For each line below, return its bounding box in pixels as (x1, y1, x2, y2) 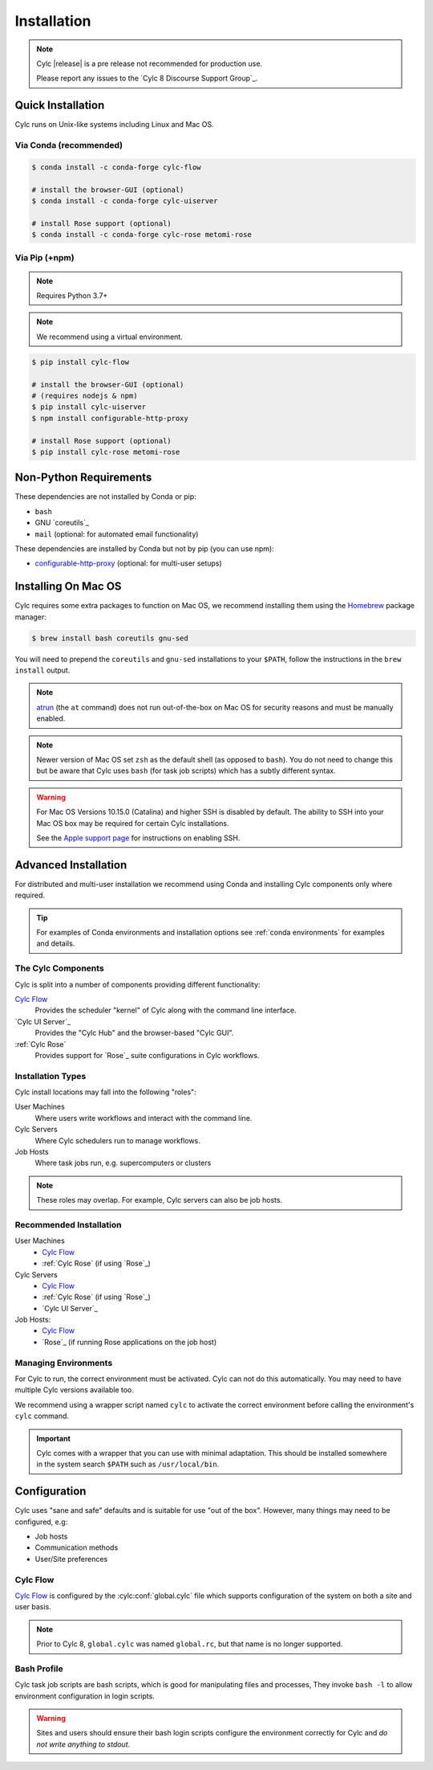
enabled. (36, 713, 66, 723)
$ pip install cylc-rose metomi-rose (31, 447, 180, 456)
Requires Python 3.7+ (36, 291, 108, 300)
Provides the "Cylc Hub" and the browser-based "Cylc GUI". (34, 1028, 234, 1038)
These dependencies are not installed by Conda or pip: (14, 492, 196, 501)
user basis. (14, 1602, 51, 1612)
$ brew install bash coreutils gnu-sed (31, 633, 188, 643)
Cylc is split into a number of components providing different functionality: (14, 979, 261, 989)
